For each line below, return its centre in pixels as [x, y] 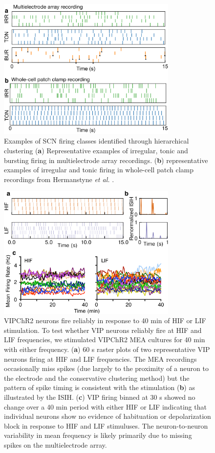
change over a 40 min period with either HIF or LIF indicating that [105, 406]
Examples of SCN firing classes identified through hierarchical [97, 141]
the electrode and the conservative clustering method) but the [97, 378]
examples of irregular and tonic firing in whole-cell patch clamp [99, 170]
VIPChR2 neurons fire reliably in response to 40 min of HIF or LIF [105, 320]
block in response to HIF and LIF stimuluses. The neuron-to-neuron [106, 425]
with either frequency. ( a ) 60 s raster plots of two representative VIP [107, 349]
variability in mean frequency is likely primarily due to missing [98, 435]
